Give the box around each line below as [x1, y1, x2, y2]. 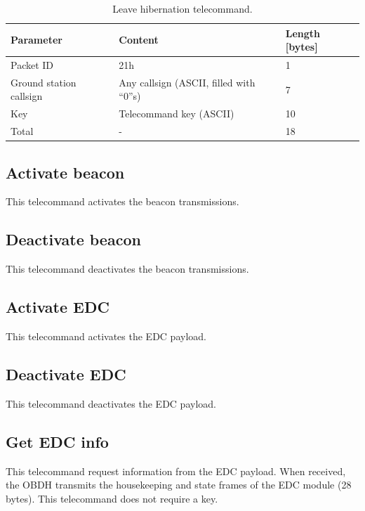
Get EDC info [6, 430, 109, 452]
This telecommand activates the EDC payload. [6, 329, 206, 344]
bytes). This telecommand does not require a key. [6, 491, 218, 505]
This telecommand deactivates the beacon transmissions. [6, 261, 249, 276]
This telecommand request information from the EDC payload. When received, [6, 463, 346, 478]
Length [285, 25, 321, 40]
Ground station [11, 75, 77, 89]
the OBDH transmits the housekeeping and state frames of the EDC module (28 [6, 477, 352, 492]
